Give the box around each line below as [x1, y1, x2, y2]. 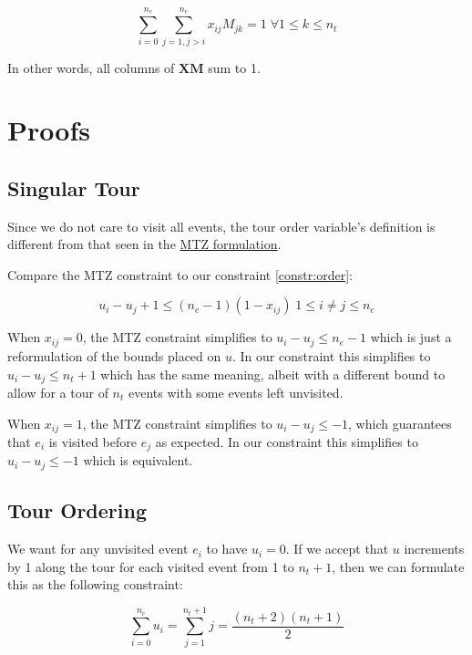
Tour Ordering [7, 496, 148, 525]
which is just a [370, 327, 452, 347]
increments [404, 539, 465, 558]
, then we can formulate [332, 556, 465, 576]
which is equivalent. [83, 451, 193, 470]
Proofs [7, 111, 90, 149]
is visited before [48, 432, 137, 452]
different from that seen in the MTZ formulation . [7, 234, 282, 254]
